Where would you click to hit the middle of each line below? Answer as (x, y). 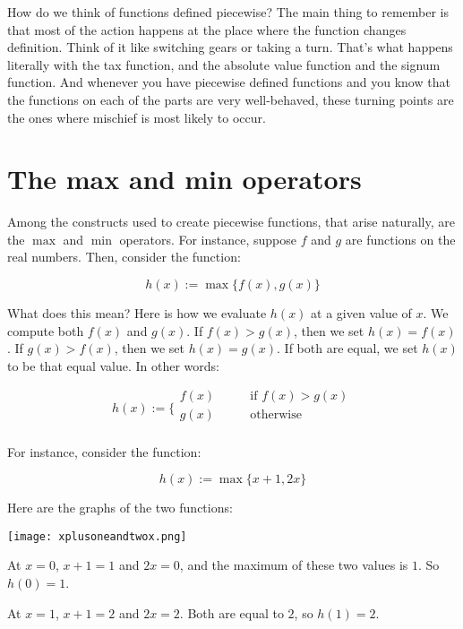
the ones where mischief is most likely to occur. (137, 117)
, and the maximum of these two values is (294, 565)
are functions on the (400, 239)
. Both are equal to (231, 612)
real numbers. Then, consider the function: (124, 257)
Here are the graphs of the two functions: (120, 508)
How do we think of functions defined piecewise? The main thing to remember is (228, 12)
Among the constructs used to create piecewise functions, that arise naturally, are (231, 222)
